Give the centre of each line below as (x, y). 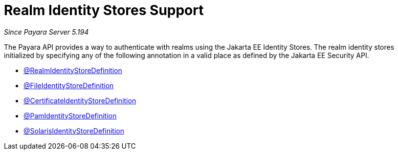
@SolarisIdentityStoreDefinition (74, 131)
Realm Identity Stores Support (104, 10)
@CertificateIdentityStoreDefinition (80, 100)
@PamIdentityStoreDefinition (70, 115)
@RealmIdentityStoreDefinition (73, 70)
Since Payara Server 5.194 (46, 32)
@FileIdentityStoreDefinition (69, 85)
